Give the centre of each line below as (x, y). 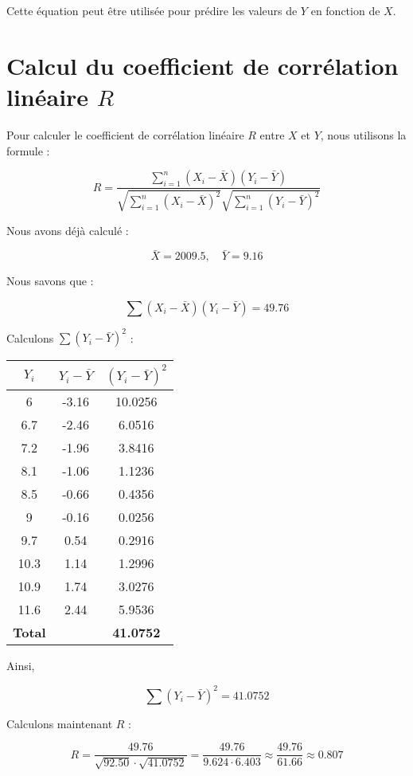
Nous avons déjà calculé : (68, 230)
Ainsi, (21, 666)
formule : (28, 150)
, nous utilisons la (363, 134)
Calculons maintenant (60, 723)
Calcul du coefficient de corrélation (203, 65)
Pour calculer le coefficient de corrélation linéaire (125, 134)
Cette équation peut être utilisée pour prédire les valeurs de (152, 10)
